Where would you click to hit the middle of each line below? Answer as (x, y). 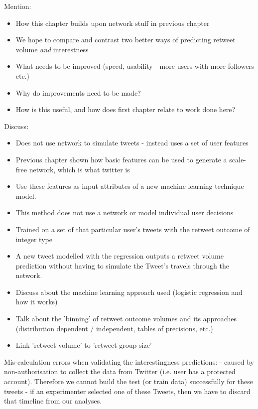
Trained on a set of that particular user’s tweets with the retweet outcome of (133, 229)
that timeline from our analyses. (53, 401)
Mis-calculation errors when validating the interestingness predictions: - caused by (129, 361)
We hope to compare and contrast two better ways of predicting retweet (126, 40)
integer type (34, 239)
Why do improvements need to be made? (78, 92)
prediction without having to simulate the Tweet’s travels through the (122, 265)
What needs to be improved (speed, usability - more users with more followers (135, 66)
